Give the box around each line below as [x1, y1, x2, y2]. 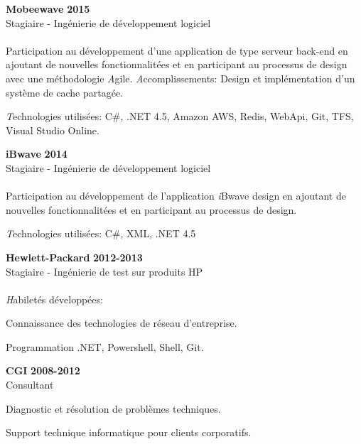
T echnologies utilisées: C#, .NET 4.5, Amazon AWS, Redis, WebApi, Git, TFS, [6, 109, 354, 124]
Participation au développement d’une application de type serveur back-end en [6, 43, 348, 58]
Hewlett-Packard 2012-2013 [6, 249, 143, 264]
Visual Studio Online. [6, 122, 99, 137]
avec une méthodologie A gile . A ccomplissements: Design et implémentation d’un [6, 70, 355, 85]
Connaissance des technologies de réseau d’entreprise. [6, 315, 237, 330]
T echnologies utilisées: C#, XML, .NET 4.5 [6, 226, 196, 241]
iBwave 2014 [6, 146, 68, 161]
